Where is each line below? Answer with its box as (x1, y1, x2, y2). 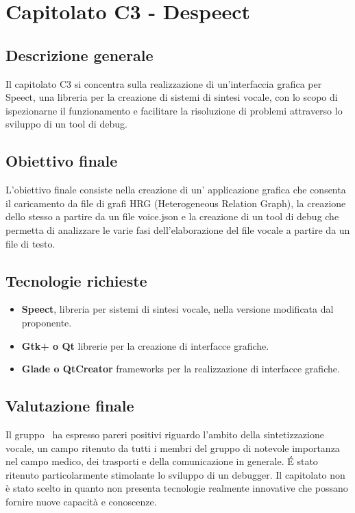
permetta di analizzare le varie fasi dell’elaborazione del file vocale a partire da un (5, 222, 350, 237)
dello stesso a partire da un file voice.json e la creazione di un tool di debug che (5, 209, 339, 224)
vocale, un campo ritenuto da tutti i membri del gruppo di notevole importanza (5, 440, 340, 455)
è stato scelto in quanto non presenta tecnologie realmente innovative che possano (5, 481, 348, 495)
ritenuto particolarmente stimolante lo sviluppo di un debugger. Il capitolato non (5, 467, 345, 481)
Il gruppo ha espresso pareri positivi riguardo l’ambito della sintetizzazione (5, 427, 324, 441)
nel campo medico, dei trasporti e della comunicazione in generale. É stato (5, 454, 318, 468)
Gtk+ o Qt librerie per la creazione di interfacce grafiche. (21, 338, 269, 353)
